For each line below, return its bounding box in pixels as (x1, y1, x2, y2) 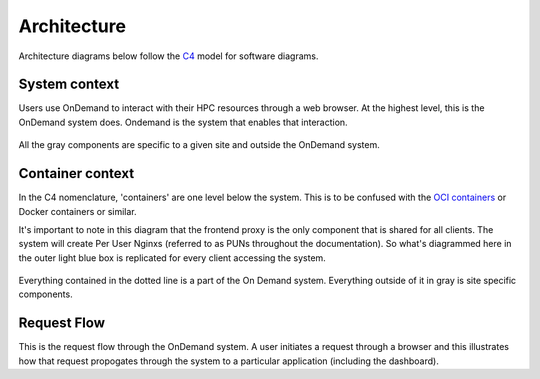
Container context (18, 165, 135, 182)
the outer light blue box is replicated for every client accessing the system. (18, 251, 327, 264)
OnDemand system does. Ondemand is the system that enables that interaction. (18, 116, 349, 128)
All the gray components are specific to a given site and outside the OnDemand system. (18, 139, 380, 151)
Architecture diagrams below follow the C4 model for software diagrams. (18, 50, 319, 62)
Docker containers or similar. (18, 205, 137, 217)
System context (18, 76, 120, 93)
